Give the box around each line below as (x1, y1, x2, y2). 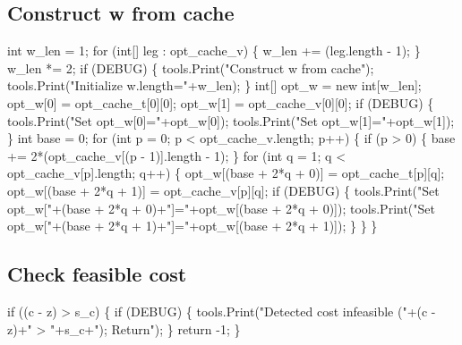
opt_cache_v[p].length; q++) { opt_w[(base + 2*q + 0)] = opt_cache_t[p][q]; (7, 164, 445, 182)
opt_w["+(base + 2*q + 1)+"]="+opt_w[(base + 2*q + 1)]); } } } (7, 216, 378, 235)
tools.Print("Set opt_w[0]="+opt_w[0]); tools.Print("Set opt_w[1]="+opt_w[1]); (7, 111, 455, 130)
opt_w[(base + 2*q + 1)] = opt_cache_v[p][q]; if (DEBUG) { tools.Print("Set (7, 181, 440, 199)
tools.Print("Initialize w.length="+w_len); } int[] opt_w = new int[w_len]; (7, 76, 422, 95)
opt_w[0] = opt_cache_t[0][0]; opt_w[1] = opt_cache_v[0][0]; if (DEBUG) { (7, 93, 434, 112)
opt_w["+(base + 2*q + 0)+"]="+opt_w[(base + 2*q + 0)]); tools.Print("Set (7, 198, 436, 217)
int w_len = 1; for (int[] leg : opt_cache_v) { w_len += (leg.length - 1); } (7, 41, 421, 60)
